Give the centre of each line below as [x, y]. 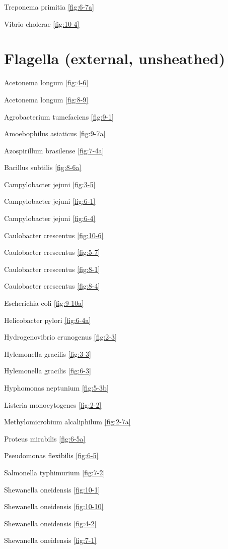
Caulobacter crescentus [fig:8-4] [52, 286]
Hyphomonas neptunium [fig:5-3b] [56, 388]
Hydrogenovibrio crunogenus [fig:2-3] [60, 337]
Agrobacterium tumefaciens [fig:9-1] [59, 116]
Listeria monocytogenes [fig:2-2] [53, 404]
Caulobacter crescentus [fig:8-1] [52, 269]
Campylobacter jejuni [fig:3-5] [50, 184]
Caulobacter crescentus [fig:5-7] [52, 252]
